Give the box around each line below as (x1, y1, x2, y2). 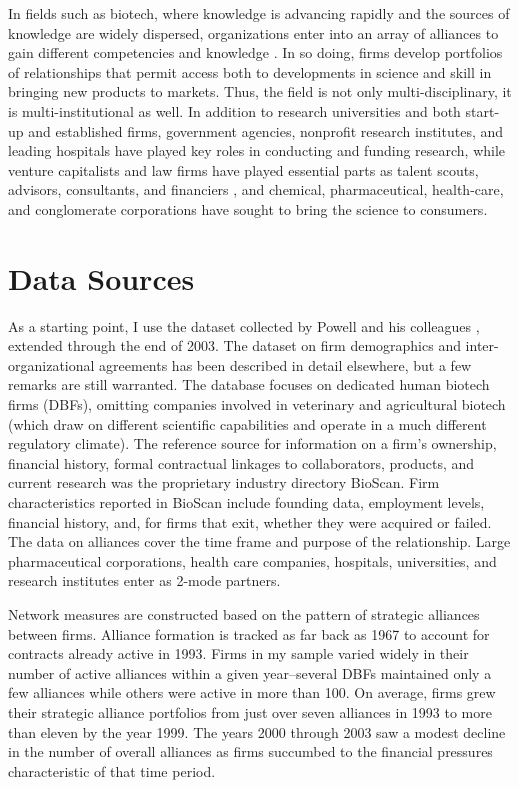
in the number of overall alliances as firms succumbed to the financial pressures (8, 741, 493, 762)
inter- (465, 335, 499, 356)
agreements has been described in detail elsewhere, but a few (99, 354, 472, 375)
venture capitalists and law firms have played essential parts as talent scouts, (8, 159, 479, 180)
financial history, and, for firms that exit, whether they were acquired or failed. (8, 511, 492, 532)
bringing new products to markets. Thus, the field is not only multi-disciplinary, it (8, 81, 512, 102)
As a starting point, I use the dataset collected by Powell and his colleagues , (8, 315, 480, 336)
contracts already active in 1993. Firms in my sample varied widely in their (8, 643, 469, 664)
